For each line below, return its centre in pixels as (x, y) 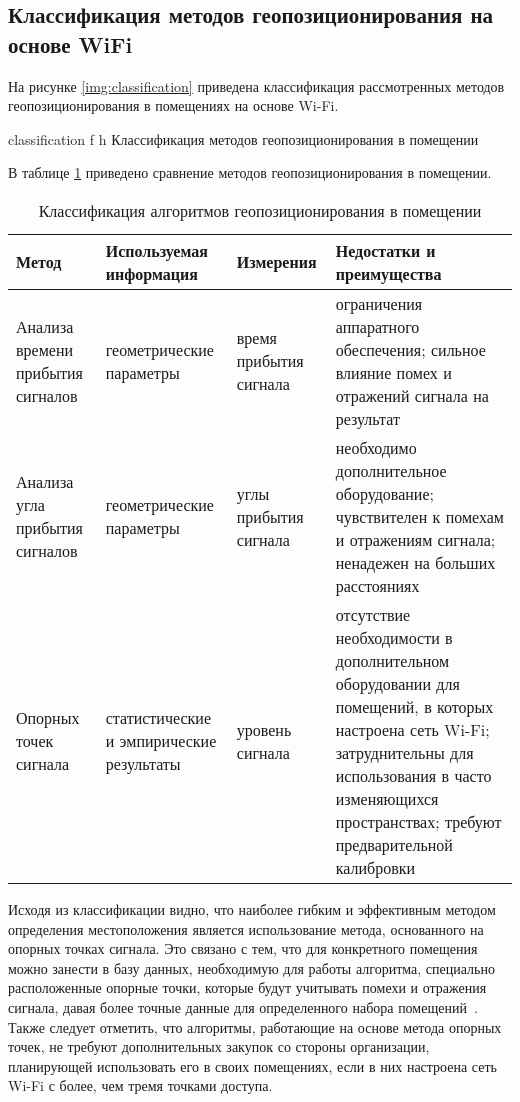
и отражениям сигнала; (415, 539)
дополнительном (392, 660)
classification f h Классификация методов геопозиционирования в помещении (243, 138)
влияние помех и (393, 372)
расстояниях (377, 585)
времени (45, 349)
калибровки (375, 867)
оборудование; (384, 493)
